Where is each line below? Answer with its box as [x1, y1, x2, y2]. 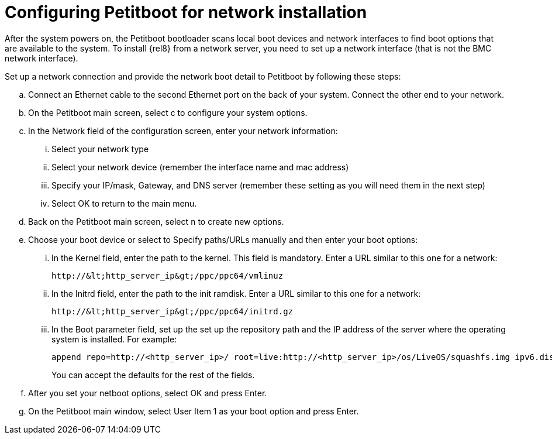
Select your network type [51, 143, 149, 154]
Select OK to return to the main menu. [51, 198, 197, 208]
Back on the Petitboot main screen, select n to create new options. [28, 216, 284, 227]
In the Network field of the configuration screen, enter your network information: [28, 125, 338, 136]
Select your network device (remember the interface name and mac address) [51, 162, 349, 172]
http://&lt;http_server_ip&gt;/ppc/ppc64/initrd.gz [51, 306, 294, 316]
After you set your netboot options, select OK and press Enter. [28, 387, 267, 398]
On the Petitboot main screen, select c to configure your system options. [28, 107, 308, 118]
